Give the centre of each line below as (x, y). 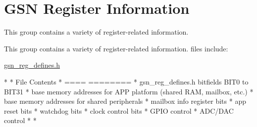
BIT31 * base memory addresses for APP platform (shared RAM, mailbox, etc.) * (129, 91)
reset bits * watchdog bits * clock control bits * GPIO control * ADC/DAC (119, 110)
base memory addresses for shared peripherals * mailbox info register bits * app (125, 101)
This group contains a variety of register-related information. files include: (116, 48)
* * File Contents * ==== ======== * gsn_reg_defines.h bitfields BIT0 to (126, 81)
